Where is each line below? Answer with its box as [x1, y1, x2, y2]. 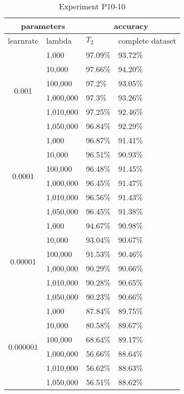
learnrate [8, 35, 39, 46]
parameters [21, 20, 65, 31]
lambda [46, 35, 72, 46]
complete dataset [118, 35, 177, 46]
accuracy [114, 20, 149, 31]
